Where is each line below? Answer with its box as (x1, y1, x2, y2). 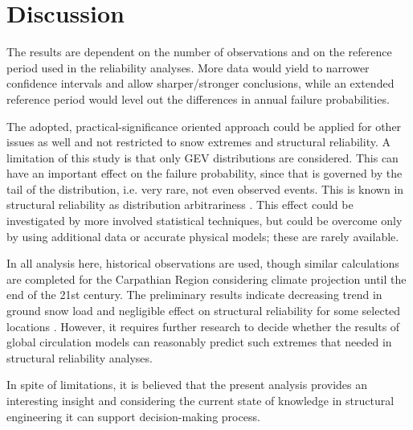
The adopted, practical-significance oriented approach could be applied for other (6, 117, 402, 134)
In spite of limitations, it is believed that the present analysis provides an (6, 376, 368, 393)
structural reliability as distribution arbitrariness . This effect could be (6, 196, 354, 213)
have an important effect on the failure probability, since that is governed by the (6, 165, 403, 182)
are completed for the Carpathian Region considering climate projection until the (6, 270, 407, 287)
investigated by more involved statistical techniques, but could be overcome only (6, 212, 403, 229)
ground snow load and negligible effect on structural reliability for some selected (6, 302, 401, 319)
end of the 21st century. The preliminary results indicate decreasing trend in (6, 286, 382, 303)
